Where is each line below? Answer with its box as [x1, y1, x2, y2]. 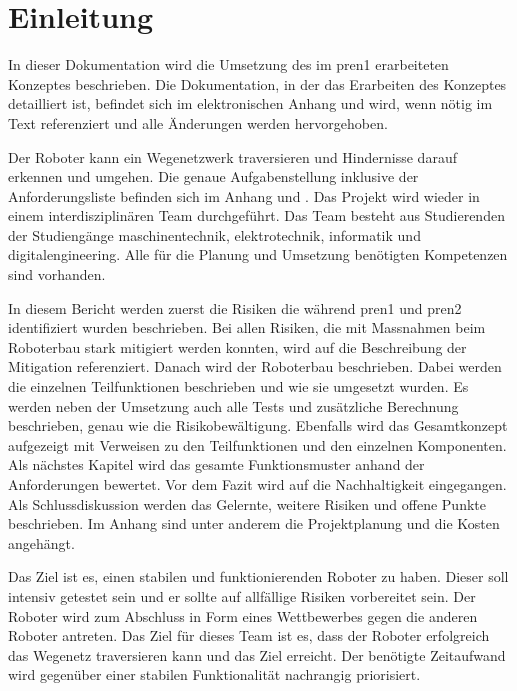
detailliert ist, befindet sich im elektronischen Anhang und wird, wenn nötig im [8, 93, 493, 114]
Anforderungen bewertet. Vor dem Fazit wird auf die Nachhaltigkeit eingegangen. [8, 474, 507, 494]
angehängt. [8, 532, 75, 553]
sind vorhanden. [8, 264, 106, 285]
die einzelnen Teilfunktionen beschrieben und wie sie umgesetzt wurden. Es [8, 376, 469, 397]
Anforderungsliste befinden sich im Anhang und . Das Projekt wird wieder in [8, 185, 480, 206]
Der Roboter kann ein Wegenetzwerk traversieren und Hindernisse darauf [8, 146, 457, 167]
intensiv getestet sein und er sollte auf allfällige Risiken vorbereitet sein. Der [8, 585, 476, 606]
